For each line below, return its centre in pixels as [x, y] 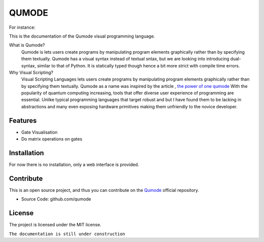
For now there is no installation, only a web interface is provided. [74, 165]
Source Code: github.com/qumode [56, 199]
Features [23, 120]
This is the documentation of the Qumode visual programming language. [82, 36]
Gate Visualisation [40, 132]
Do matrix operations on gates [52, 139]
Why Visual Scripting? [31, 72]
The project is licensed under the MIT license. [55, 225]
